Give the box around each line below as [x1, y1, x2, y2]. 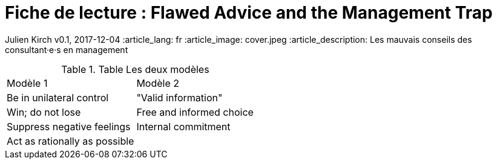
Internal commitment [136, 120, 231, 133]
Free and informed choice [136, 106, 254, 118]
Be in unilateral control [7, 91, 109, 104]
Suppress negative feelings [7, 120, 131, 133]
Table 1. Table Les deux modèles [61, 63, 209, 75]
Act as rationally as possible [7, 134, 134, 147]
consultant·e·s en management [5, 44, 128, 55]
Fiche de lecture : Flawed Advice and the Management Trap [5, 2, 493, 23]
